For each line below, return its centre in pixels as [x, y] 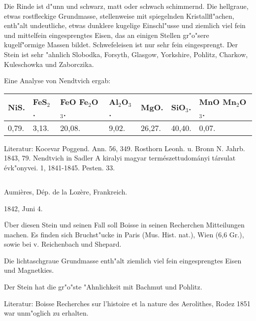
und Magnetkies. [29, 270]
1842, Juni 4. [23, 208]
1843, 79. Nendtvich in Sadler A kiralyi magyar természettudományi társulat [120, 158]
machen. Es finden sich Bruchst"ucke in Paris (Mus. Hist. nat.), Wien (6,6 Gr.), [124, 234]
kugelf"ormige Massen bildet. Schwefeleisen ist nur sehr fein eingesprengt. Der [121, 45]
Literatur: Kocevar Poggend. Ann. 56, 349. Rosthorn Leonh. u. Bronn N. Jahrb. [125, 148]
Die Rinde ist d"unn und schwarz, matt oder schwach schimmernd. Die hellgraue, [126, 6]
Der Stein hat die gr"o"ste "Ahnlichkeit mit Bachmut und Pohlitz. [103, 287]
